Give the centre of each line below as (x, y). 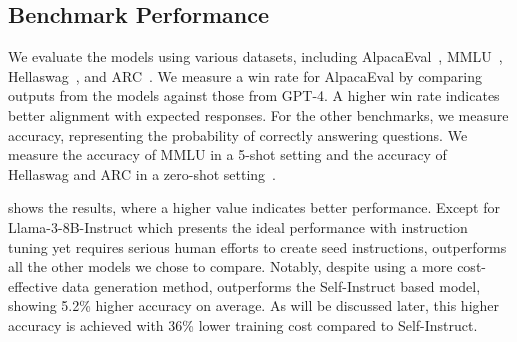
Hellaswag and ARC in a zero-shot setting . (142, 173)
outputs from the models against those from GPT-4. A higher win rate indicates (254, 95)
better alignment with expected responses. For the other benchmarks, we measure (258, 114)
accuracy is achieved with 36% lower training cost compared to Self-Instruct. (243, 324)
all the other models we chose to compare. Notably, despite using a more (230, 266)
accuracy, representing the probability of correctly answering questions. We (238, 134)
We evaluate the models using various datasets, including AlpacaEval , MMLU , (255, 56)
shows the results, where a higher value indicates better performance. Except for (254, 207)
